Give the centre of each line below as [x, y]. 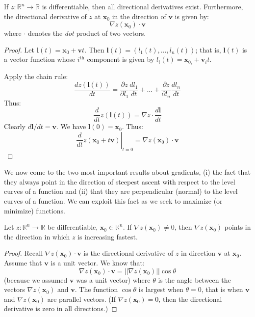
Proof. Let [19, 49]
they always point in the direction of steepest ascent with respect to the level [120, 181]
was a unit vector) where [113, 279]
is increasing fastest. [108, 236]
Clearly [15, 126]
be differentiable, [73, 227]
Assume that [23, 262]
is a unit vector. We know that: [98, 262]
